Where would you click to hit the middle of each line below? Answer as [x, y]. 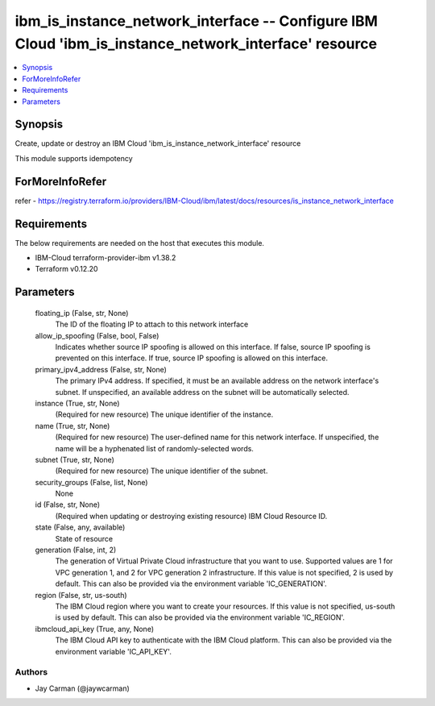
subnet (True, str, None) [75, 459]
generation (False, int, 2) [76, 550]
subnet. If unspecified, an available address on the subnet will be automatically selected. [202, 392]
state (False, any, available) [80, 527]
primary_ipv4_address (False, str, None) [101, 369]
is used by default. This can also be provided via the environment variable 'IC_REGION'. [200, 617]
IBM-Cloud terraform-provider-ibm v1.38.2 [106, 258]
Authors [31, 672]
